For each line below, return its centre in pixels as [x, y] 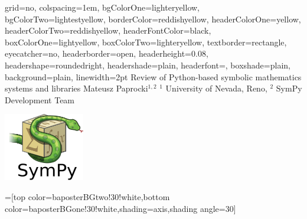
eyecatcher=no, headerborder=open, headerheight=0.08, [107, 53]
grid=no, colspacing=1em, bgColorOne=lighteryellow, [102, 7]
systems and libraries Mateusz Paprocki [76, 88]
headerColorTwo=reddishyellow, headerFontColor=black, [108, 30]
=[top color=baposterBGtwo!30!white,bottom [87, 196]
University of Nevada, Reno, [216, 88]
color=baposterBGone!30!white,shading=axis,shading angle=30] [120, 208]
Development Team [40, 99]
